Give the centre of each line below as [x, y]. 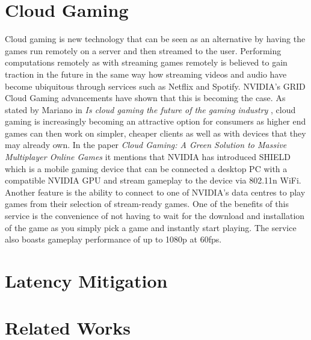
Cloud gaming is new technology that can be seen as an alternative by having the [155, 39]
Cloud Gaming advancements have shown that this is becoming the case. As [145, 98]
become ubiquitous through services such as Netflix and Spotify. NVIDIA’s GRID [155, 86]
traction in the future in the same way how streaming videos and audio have [146, 74]
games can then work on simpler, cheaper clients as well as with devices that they [155, 133]
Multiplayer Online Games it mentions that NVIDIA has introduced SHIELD [148, 157]
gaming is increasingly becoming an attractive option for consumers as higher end [155, 121]
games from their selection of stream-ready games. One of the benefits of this [147, 204]
